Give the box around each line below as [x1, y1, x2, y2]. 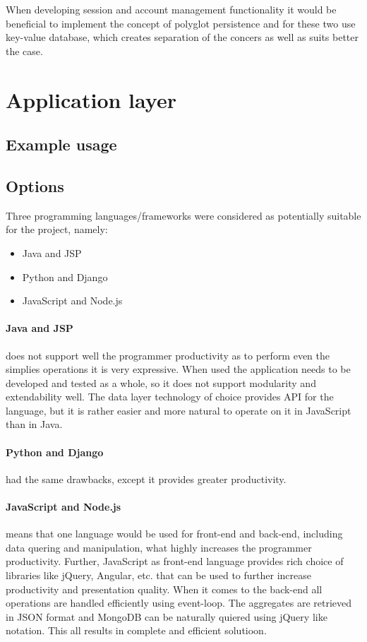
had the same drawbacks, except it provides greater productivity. [6, 471, 287, 486]
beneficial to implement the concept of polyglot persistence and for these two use [6, 16, 356, 30]
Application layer [6, 85, 176, 114]
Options [6, 174, 64, 196]
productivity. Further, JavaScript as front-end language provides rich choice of [6, 554, 344, 569]
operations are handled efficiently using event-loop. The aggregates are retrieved [6, 595, 352, 610]
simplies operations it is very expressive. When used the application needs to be [6, 362, 351, 376]
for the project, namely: [6, 222, 108, 237]
